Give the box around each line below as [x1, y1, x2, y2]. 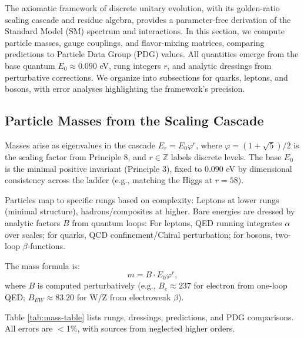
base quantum [5, 59, 55, 71]
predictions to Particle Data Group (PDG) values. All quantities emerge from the [5, 48, 299, 60]
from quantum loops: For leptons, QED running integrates [72, 216, 282, 228]
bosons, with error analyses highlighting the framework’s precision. [5, 82, 245, 95]
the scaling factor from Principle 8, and [5, 150, 146, 163]
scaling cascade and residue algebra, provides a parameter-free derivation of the [5, 13, 291, 25]
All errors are [5, 322, 53, 334]
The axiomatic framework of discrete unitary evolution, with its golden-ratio [5, 2, 280, 14]
